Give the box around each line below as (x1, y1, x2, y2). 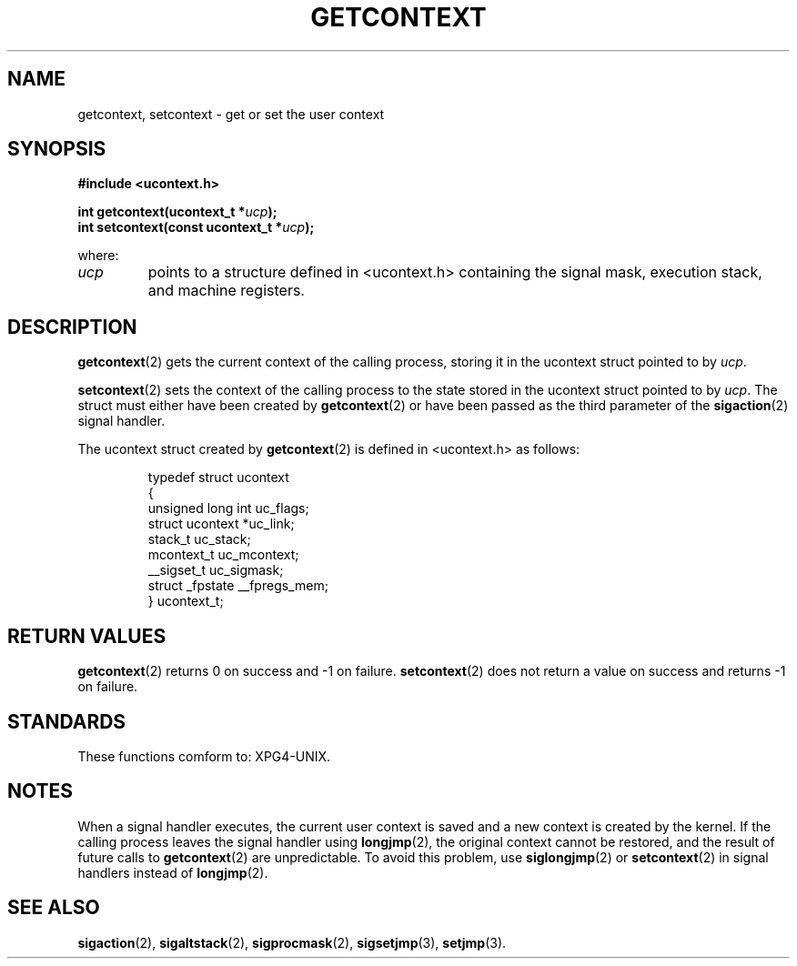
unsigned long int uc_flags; (147, 500, 309, 517)
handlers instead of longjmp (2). (77, 864, 268, 880)
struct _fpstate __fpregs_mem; (147, 578, 328, 594)
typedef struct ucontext (147, 469, 289, 486)
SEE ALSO (7, 896, 100, 920)
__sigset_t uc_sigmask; (147, 562, 284, 579)
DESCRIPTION (7, 315, 137, 338)
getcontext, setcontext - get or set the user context (77, 106, 385, 122)
